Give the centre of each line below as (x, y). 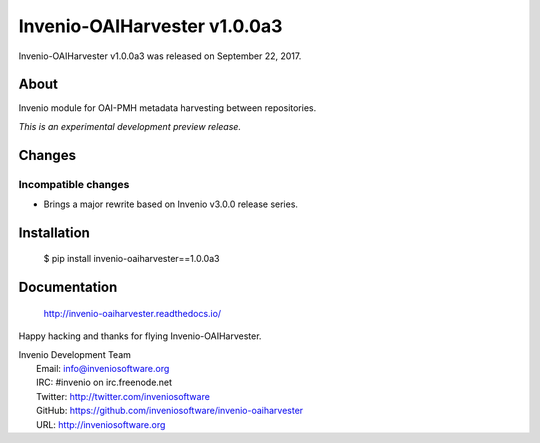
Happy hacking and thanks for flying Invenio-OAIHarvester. (140, 336)
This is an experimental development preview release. (130, 126)
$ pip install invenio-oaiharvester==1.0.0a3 (131, 259)
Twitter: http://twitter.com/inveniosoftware (123, 396)
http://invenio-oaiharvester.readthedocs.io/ (132, 313)
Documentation (68, 287)
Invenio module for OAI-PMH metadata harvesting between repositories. (167, 108)
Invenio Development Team (75, 354)
